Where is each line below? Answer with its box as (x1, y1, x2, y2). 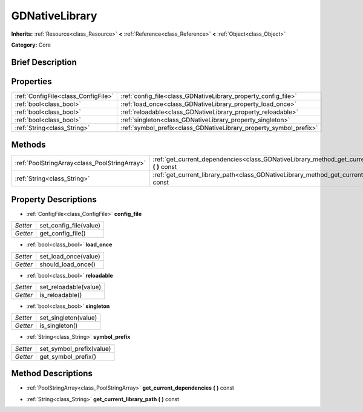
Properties (11, 76, 52, 87)
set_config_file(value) (39, 221, 101, 230)
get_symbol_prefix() (39, 352, 97, 361)
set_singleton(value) (39, 313, 97, 322)
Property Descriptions (11, 194, 97, 204)
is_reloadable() (39, 291, 82, 299)
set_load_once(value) (39, 252, 101, 260)
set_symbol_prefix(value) (39, 344, 111, 353)
